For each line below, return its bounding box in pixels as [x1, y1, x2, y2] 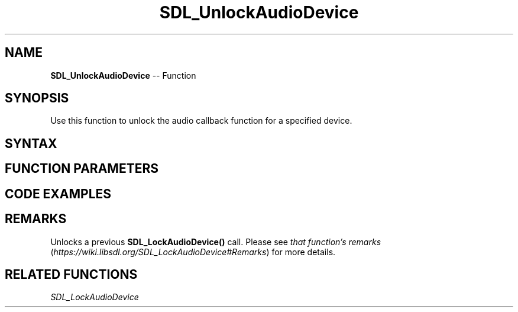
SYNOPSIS [5, 91, 69, 106]
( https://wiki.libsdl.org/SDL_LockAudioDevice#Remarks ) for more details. [50, 246, 336, 257]
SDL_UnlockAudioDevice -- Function [50, 70, 196, 81]
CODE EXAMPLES [5, 186, 112, 201]
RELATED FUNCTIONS [5, 266, 138, 282]
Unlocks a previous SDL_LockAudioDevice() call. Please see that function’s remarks [50, 236, 381, 247]
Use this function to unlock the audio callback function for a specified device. [50, 115, 352, 126]
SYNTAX [5, 136, 57, 151]
